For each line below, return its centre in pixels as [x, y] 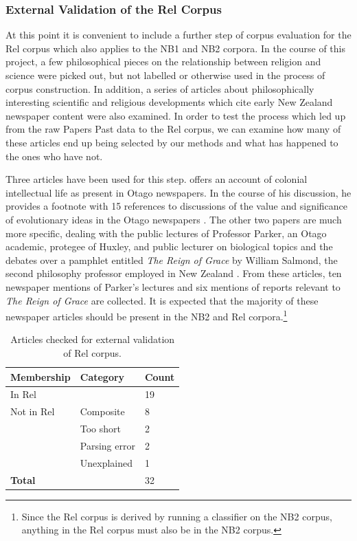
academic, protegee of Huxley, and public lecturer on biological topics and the [169, 246]
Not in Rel [33, 411]
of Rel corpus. [93, 352]
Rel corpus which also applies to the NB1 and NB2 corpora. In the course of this [175, 48]
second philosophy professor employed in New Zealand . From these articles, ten [174, 273]
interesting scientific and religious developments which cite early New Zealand [169, 102]
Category [102, 376]
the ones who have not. [54, 156]
